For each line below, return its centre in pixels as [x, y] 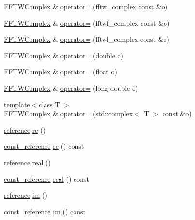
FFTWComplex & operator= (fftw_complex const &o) [86, 6]
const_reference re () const [44, 146]
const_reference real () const [47, 179]
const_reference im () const [45, 211]
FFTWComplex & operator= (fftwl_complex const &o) [87, 39]
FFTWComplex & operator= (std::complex [68, 114]
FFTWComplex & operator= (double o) [64, 55]
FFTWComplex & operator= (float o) [60, 71]
